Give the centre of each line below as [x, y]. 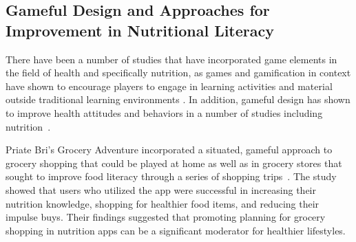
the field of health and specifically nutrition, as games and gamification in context [178, 73]
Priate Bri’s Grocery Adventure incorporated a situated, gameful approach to [169, 150]
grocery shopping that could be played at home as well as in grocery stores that [174, 163]
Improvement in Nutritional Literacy [140, 30]
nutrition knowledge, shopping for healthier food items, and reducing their [163, 203]
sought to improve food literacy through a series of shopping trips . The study [171, 176]
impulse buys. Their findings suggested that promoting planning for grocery [166, 217]
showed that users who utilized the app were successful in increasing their [161, 189]
